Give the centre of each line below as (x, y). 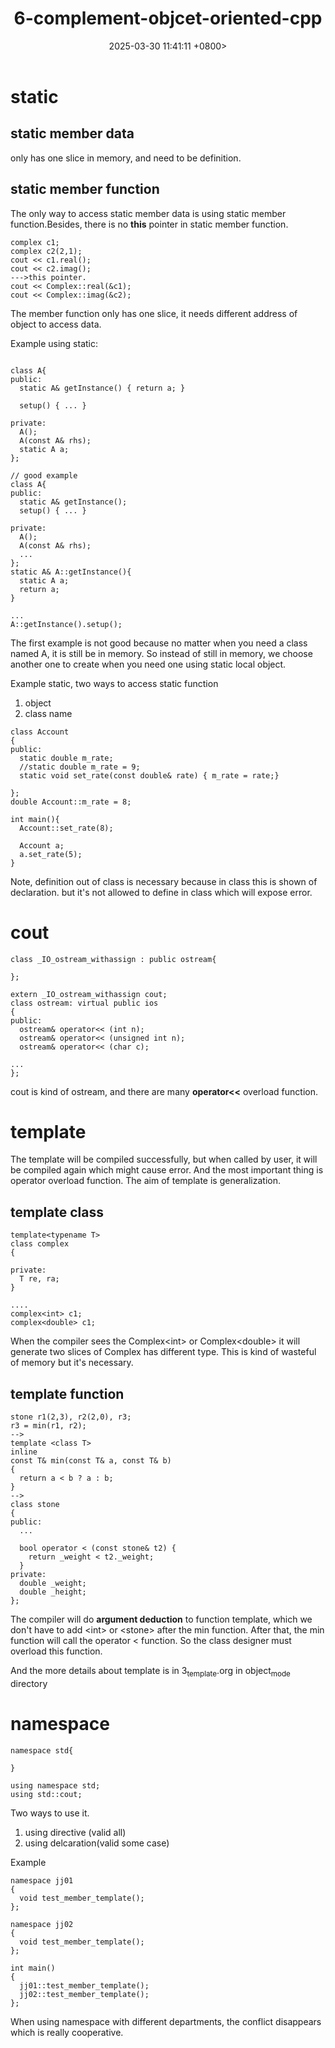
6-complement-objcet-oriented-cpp (168, 18)
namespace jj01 (42, 1880)
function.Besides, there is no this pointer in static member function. (149, 224)
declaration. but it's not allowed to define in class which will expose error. (161, 892)
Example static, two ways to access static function (114, 683)
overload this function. (56, 1651)
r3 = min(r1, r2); (48, 1426)
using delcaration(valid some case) (97, 1843)
